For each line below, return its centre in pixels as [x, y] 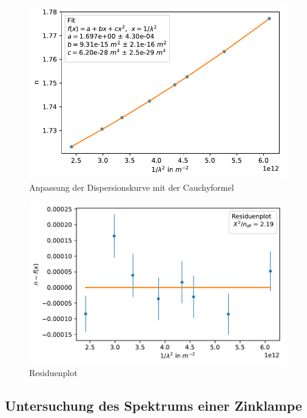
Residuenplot [53, 373]
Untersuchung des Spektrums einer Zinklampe [153, 406]
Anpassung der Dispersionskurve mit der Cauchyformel [132, 187]
